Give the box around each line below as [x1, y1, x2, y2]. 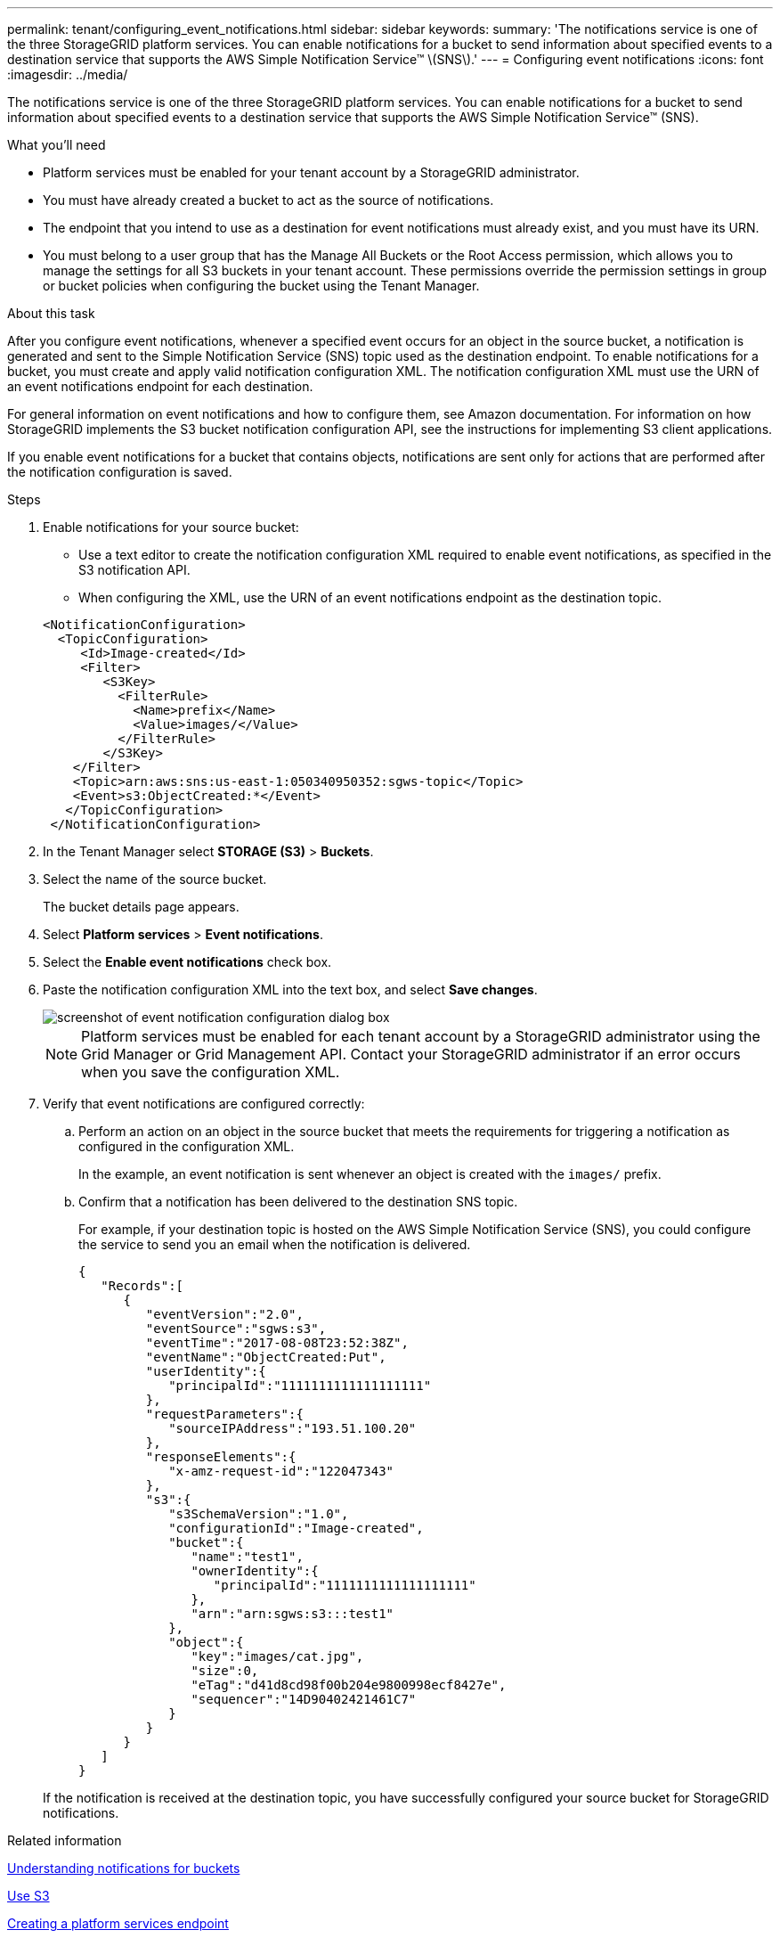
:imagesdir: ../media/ [7, 67, 128, 82]
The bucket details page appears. [43, 899, 240, 914]
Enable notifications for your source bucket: [43, 519, 299, 535]
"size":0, [191, 1664, 259, 1678]
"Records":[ [101, 1279, 184, 1293]
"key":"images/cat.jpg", [191, 1649, 364, 1664]
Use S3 [7, 1888, 50, 1903]
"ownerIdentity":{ [191, 1564, 319, 1578]
